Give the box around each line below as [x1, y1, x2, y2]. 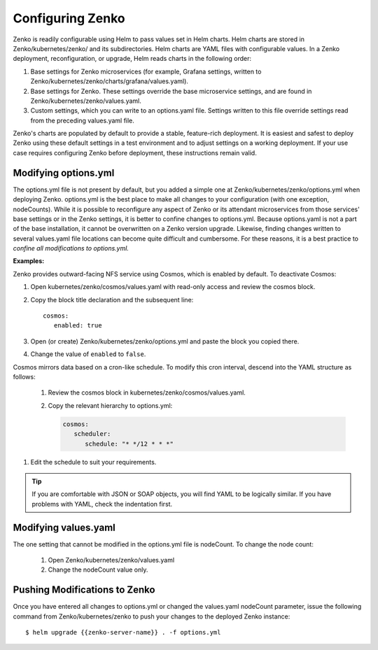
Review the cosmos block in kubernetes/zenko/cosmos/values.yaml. [48, 388, 246, 397]
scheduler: [73, 430, 111, 438]
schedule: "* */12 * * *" [85, 439, 174, 448]
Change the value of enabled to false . [30, 350, 146, 358]
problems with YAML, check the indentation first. [31, 500, 173, 508]
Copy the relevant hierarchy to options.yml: [48, 401, 173, 409]
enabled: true [53, 322, 102, 330]
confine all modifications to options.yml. [13, 244, 129, 253]
